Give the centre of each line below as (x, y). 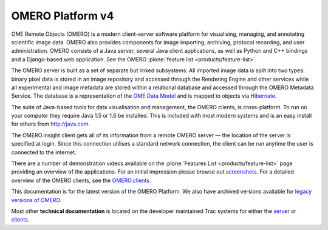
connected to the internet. (44, 152)
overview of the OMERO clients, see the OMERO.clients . (81, 180)
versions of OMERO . (36, 200)
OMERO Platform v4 (63, 16)
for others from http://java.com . (51, 124)
